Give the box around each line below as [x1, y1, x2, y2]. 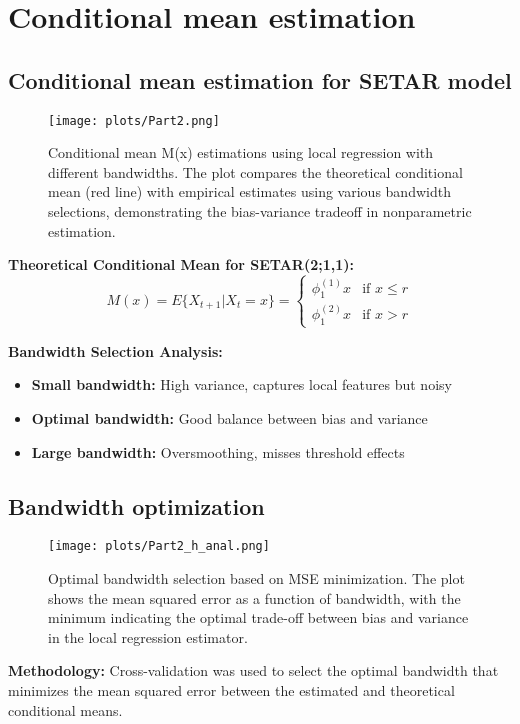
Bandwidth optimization [8, 490, 265, 521]
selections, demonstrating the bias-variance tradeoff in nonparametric [48, 201, 472, 222]
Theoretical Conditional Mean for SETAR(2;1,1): [8, 254, 354, 275]
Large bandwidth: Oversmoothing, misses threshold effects [31, 441, 405, 462]
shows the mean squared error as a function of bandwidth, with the [48, 587, 461, 608]
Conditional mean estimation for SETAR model [8, 64, 512, 95]
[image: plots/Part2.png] [48, 113, 220, 128]
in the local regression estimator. [48, 626, 248, 647]
